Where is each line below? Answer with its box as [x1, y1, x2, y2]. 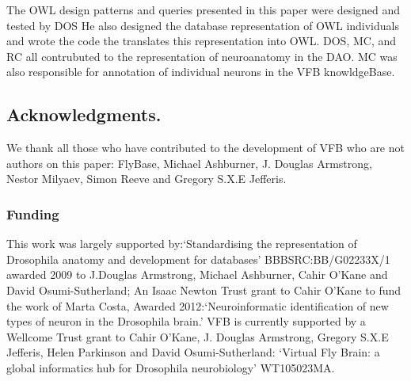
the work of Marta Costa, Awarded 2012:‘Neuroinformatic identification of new [6, 297, 389, 314]
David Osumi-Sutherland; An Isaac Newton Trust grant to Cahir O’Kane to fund [6, 281, 401, 298]
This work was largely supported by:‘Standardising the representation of [6, 235, 357, 252]
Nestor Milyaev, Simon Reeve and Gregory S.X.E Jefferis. [6, 170, 287, 187]
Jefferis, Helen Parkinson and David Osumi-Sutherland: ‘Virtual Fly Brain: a [6, 344, 380, 360]
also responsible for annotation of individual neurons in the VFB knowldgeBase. [6, 63, 395, 80]
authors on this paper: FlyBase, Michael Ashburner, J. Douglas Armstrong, [6, 154, 372, 171]
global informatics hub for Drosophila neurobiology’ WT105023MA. [6, 359, 335, 375]
